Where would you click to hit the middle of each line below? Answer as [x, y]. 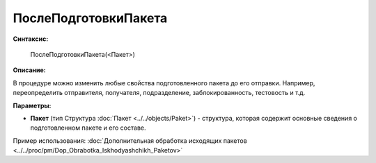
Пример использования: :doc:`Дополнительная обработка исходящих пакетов [130, 140]
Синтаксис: [31, 39]
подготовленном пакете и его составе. [88, 128]
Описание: [30, 70]
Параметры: [32, 105]
